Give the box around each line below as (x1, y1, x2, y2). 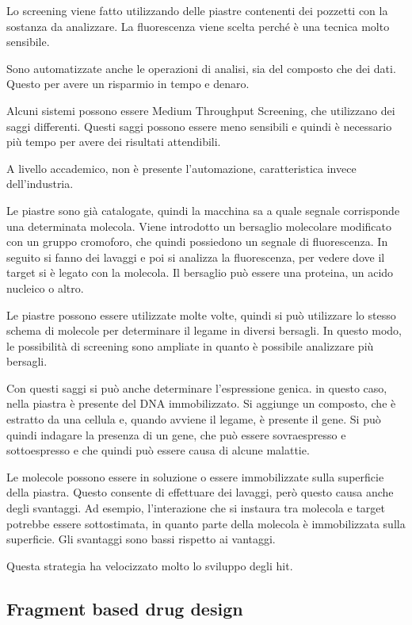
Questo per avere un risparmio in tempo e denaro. (6, 75, 250, 92)
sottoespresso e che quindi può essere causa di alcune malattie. (6, 442, 310, 458)
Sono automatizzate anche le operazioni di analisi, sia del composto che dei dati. (6, 59, 396, 76)
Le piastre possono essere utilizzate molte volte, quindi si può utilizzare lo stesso (6, 306, 396, 323)
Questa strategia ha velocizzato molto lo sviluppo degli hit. (6, 557, 293, 573)
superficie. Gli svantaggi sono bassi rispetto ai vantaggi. (6, 531, 276, 547)
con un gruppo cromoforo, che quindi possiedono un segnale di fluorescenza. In (6, 233, 388, 250)
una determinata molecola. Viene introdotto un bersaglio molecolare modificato (6, 217, 391, 234)
